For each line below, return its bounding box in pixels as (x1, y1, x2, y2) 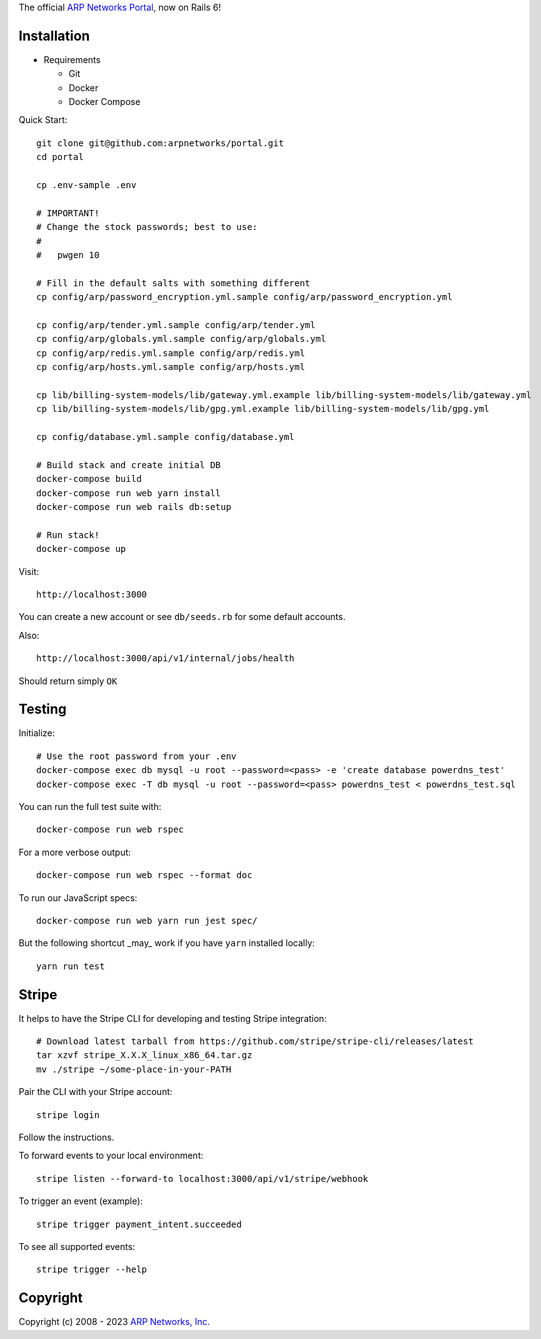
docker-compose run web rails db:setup (36, 501, 232, 513)
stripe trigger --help (36, 1264, 148, 1275)
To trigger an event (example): (18, 1195, 144, 1207)
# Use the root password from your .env (36, 750, 237, 762)
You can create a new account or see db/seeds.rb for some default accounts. (18, 611, 346, 623)
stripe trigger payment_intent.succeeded (36, 1218, 242, 1230)
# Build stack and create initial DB (36, 459, 222, 470)
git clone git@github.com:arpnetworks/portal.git (36, 137, 285, 149)
